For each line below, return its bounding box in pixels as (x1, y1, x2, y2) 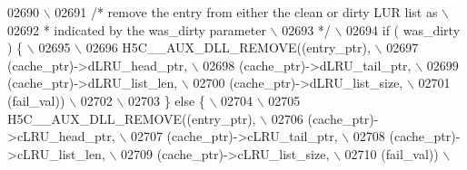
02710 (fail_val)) (344, 144, 439, 163)
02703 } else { (127, 90, 205, 109)
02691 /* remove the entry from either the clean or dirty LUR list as (55, 3, 438, 21)
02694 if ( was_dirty (346, 20, 461, 39)
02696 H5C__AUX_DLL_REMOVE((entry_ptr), (85, 38, 371, 57)
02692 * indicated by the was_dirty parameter (7, 20, 266, 39)
